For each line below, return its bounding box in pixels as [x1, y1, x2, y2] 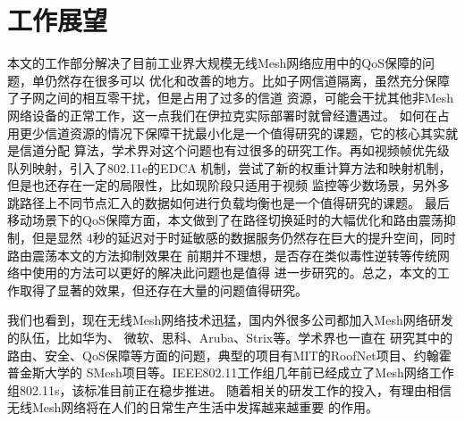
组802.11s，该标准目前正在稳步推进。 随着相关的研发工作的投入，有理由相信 [7, 380, 452, 399]
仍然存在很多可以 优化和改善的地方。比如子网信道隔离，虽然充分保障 [44, 70, 450, 89]
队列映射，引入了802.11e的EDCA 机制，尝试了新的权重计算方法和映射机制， [7, 158, 452, 177]
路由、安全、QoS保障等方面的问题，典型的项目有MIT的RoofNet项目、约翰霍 [7, 345, 452, 364]
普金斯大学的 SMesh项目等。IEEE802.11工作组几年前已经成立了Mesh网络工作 [7, 363, 454, 382]
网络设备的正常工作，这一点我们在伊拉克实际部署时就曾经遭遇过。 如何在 [7, 105, 437, 124]
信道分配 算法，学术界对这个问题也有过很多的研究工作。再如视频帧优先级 [19, 141, 450, 160]
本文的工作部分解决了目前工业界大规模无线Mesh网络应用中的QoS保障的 [7, 54, 423, 72]
